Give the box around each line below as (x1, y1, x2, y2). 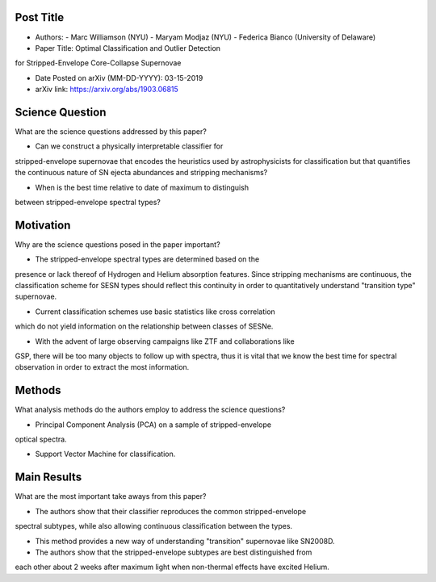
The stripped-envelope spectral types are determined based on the (35, 254, 260, 264)
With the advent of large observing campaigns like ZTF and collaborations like (35, 336, 295, 346)
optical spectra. (15, 434, 68, 444)
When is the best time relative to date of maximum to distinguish (35, 182, 249, 192)
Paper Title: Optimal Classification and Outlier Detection (35, 43, 221, 52)
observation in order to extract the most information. (15, 362, 190, 372)
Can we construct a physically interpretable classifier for (35, 141, 224, 151)
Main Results (15, 471, 82, 484)
